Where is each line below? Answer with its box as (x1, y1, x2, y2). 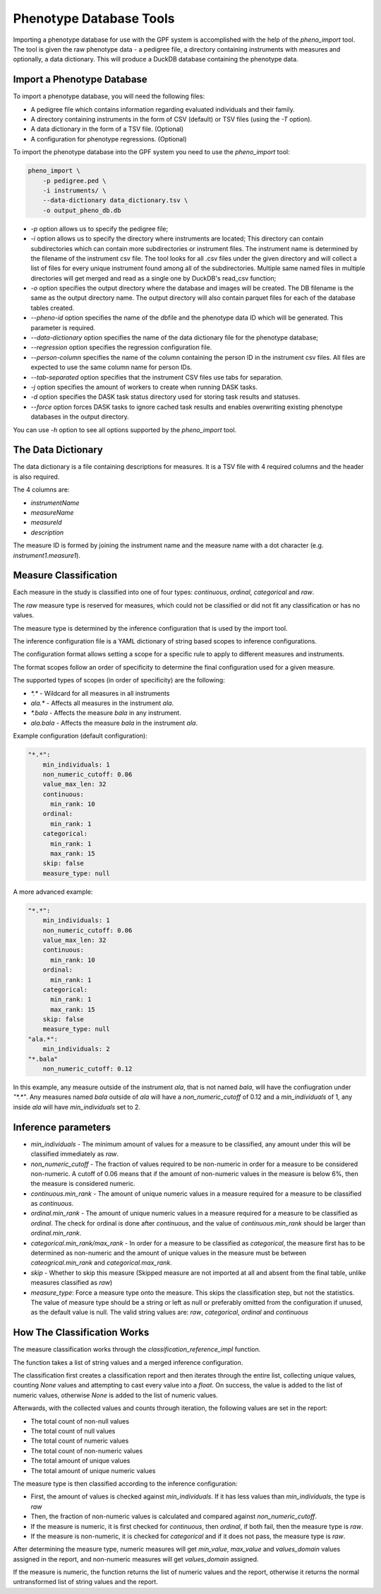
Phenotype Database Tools (13, 11, 175, 26)
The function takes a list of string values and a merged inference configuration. (13, 1358, 243, 1366)
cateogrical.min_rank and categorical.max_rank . (30, 1259, 172, 1267)
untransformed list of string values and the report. (13, 1578, 158, 1586)
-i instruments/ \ (42, 186, 107, 194)
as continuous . (30, 1199, 74, 1208)
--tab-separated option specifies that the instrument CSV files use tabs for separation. (30, 373, 283, 381)
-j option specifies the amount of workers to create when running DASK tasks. (30, 383, 258, 391)
